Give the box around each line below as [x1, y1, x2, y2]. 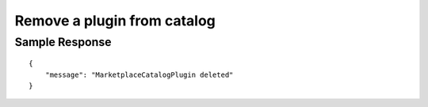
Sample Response [14, 35, 112, 49]
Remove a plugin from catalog [14, 12, 216, 29]
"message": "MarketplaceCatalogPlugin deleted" [44, 70, 234, 79]
